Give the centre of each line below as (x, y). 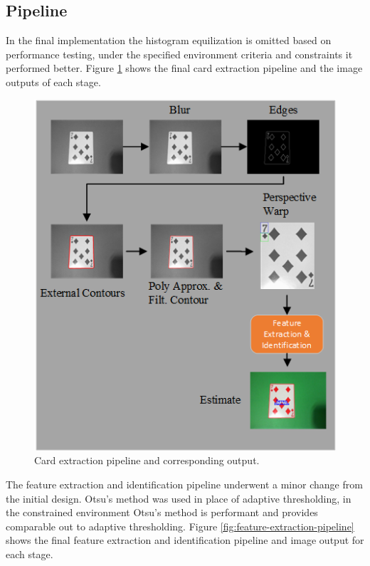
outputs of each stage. (53, 82)
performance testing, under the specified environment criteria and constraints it (179, 54)
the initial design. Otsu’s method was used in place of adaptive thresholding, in (179, 498)
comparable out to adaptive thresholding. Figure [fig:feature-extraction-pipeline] (180, 526)
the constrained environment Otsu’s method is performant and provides (162, 512)
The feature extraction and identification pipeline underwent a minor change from (184, 484)
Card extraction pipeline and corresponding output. (147, 460)
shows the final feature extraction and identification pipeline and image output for (185, 540)
